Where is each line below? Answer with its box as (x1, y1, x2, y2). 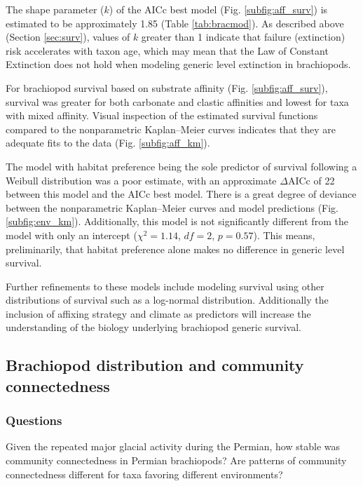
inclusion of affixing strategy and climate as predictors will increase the (6, 306, 311, 320)
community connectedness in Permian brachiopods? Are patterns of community (6, 453, 347, 468)
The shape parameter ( (6, 2, 104, 16)
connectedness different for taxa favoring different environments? (6, 466, 283, 481)
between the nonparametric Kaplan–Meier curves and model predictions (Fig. (6, 200, 339, 215)
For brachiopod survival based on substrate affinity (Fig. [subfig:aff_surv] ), (6, 80, 328, 95)
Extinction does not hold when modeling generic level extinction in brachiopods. (6, 57, 351, 72)
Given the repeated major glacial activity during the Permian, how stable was (6, 439, 340, 454)
